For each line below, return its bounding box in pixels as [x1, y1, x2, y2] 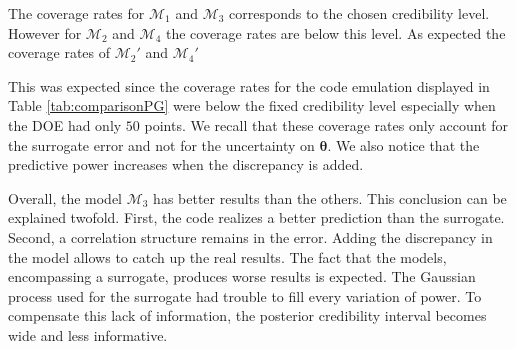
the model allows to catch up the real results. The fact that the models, [8, 246, 447, 267]
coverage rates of [8, 42, 111, 63]
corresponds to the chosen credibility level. [229, 3, 490, 23]
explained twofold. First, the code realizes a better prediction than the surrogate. [8, 207, 505, 228]
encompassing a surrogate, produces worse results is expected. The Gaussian [8, 266, 476, 287]
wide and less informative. [8, 324, 168, 345]
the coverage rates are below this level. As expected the [165, 22, 506, 43]
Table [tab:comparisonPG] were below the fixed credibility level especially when [8, 95, 496, 116]
